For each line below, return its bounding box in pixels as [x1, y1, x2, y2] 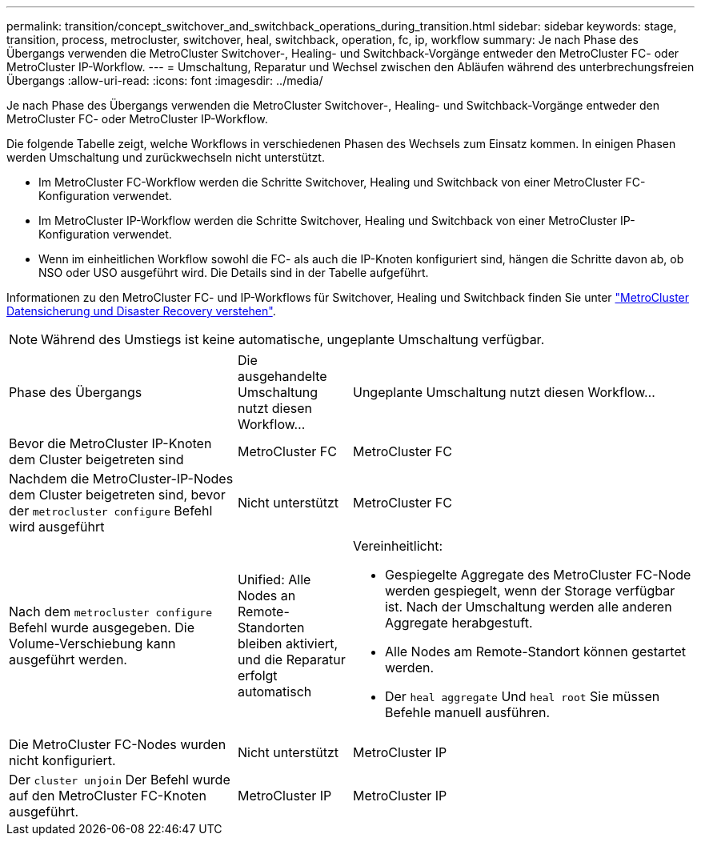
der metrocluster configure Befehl [9, 503, 213, 519]
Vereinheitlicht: [352, 538, 443, 554]
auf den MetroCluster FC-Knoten [9, 788, 206, 804]
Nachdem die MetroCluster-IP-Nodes [9, 471, 234, 487]
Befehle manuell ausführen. [384, 704, 551, 720]
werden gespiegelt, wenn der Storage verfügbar [384, 583, 675, 599]
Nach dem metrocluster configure [9, 603, 212, 619]
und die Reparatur [237, 652, 346, 668]
